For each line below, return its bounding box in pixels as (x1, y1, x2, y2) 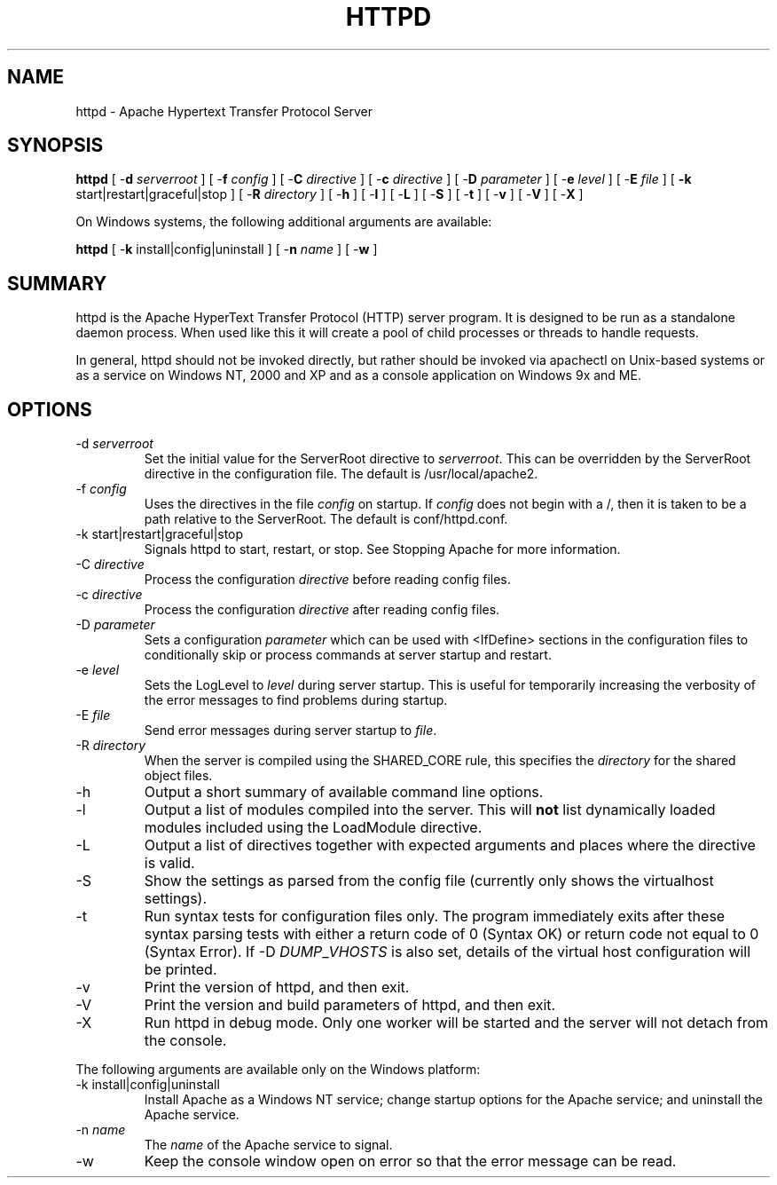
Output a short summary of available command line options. (144, 783, 544, 802)
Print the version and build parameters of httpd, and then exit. (144, 996, 556, 1015)
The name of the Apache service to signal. (144, 1137, 393, 1153)
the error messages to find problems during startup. (144, 692, 448, 708)
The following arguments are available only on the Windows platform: (75, 1062, 481, 1078)
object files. (144, 768, 213, 784)
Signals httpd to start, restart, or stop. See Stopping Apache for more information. (144, 541, 621, 557)
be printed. (144, 960, 217, 979)
